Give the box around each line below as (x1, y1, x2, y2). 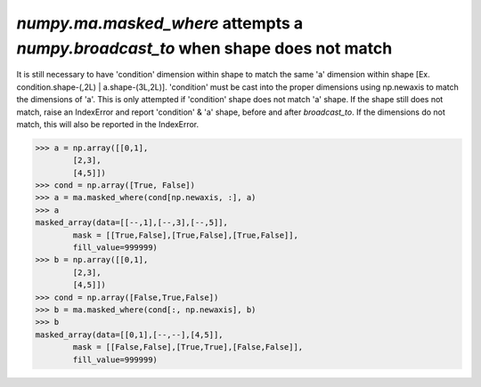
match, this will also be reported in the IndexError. (16, 118, 200, 129)
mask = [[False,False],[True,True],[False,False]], (72, 343, 304, 352)
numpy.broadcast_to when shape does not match (16, 38, 393, 58)
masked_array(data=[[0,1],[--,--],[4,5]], (35, 329, 224, 340)
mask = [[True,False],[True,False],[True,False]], (72, 230, 298, 240)
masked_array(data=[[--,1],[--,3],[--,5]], (35, 218, 229, 228)
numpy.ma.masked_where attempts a (16, 13, 304, 33)
